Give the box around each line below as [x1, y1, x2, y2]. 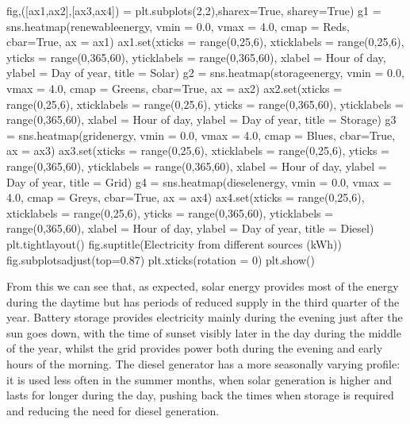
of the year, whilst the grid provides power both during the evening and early [6, 340, 383, 357]
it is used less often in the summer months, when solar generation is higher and [6, 371, 393, 387]
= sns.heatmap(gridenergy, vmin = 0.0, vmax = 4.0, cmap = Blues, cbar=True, [6, 126, 396, 143]
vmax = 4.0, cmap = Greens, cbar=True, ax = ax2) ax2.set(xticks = [6, 79, 343, 96]
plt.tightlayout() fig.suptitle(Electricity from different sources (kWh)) [6, 235, 342, 252]
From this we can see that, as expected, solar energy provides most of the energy [6, 278, 399, 295]
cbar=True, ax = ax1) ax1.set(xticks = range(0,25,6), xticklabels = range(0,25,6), [6, 33, 404, 50]
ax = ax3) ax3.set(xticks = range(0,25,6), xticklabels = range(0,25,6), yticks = [6, 142, 389, 159]
